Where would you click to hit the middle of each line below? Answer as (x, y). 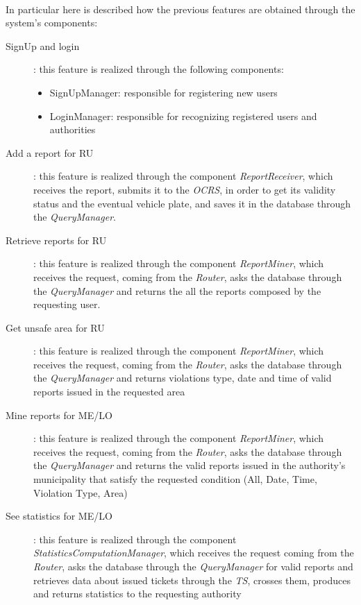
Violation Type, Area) (81, 492)
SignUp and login (43, 45)
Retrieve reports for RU (56, 240)
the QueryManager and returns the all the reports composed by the (177, 290)
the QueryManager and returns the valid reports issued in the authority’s (190, 465)
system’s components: (52, 23)
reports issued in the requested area (109, 392)
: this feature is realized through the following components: (159, 69)
